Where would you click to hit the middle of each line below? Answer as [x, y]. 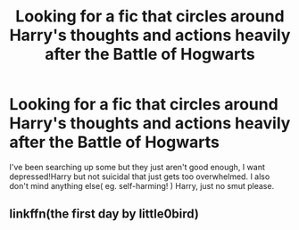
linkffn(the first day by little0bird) [104, 214]
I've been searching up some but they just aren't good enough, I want [137, 167]
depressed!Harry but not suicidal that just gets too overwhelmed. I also [140, 177]
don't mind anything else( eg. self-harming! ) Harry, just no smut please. [142, 185]
